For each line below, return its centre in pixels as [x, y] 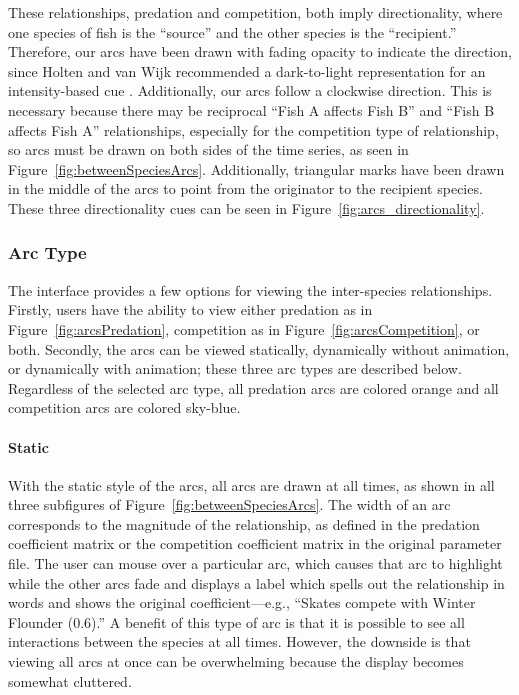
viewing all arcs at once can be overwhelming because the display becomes [236, 661]
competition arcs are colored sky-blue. [124, 407]
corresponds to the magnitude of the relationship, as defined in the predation [244, 523]
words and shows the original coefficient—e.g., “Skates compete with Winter [242, 602]
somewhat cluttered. [70, 680]
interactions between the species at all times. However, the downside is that [239, 641]
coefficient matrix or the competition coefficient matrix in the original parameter [255, 543]
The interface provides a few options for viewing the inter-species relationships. [250, 289]
